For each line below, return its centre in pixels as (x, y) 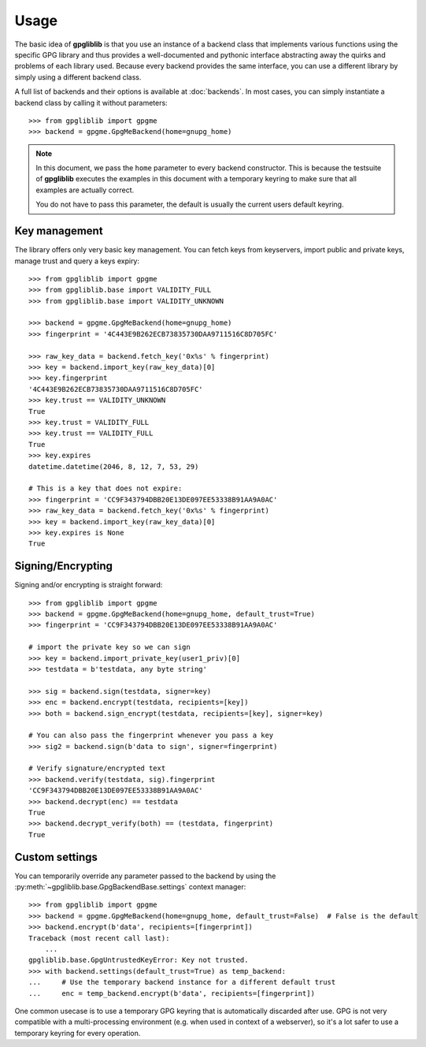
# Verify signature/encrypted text (97, 768)
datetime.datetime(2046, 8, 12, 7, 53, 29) (114, 466)
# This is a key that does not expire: (106, 488)
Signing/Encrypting (64, 566)
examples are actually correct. (85, 190)
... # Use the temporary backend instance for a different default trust (182, 982)
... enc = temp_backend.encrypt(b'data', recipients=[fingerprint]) (172, 993)
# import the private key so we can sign (109, 647)
